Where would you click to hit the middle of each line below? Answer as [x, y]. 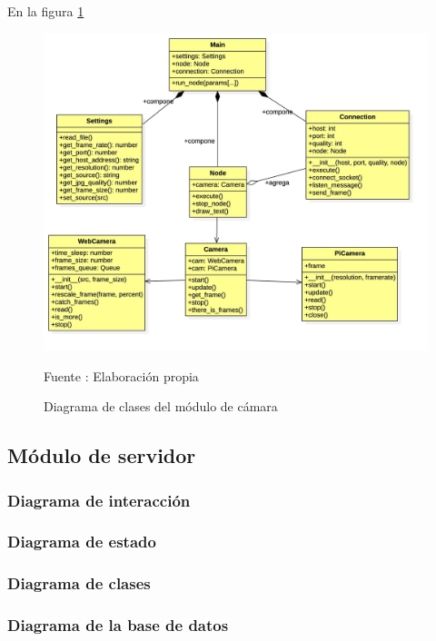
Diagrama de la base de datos [118, 625]
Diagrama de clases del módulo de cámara [161, 406]
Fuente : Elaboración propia [121, 375]
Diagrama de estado [82, 542]
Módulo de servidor [102, 455]
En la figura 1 [46, 11]
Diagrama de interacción [99, 500]
